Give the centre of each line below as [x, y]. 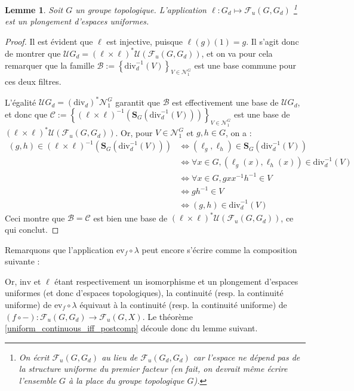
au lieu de [120, 357]
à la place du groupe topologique [127, 380]
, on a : [239, 132]
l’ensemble [38, 380]
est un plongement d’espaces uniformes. [77, 21]
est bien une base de [130, 218]
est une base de [262, 114]
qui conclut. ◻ [32, 230]
